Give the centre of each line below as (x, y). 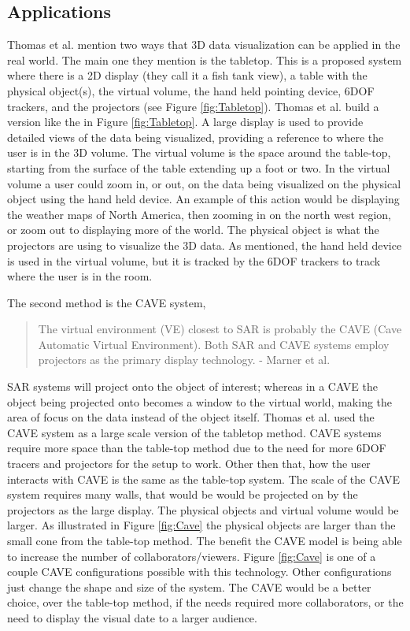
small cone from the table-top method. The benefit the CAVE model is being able (205, 541)
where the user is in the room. (80, 276)
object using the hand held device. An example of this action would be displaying (203, 199)
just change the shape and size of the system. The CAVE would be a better (189, 586)
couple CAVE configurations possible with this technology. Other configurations (199, 572)
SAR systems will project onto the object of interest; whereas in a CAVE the (193, 386)
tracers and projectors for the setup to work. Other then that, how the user (189, 464)
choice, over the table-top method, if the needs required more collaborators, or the (205, 602)
